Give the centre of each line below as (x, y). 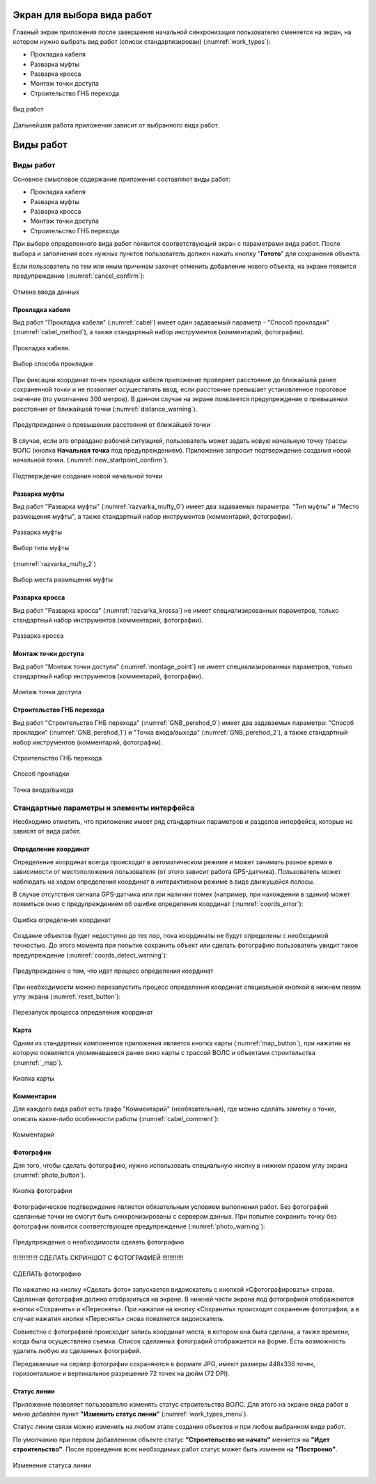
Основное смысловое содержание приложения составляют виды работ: (122, 179)
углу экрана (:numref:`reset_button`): (67, 997)
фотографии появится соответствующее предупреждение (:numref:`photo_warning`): (139, 1226)
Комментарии (35, 1096)
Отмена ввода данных (46, 292)
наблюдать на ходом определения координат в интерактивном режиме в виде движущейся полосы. (164, 882)
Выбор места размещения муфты (63, 580)
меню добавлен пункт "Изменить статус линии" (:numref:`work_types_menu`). (131, 1414)
